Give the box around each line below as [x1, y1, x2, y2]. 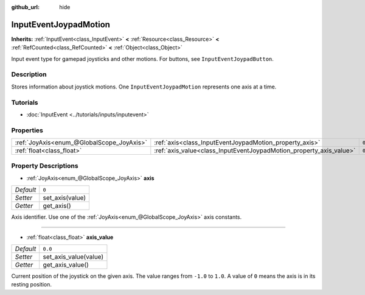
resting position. [11, 281, 52, 288]
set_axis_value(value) [43, 253, 104, 261]
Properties [11, 126, 44, 134]
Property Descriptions [11, 162, 78, 170]
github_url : [11, 4, 40, 10]
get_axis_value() [43, 261, 89, 269]
